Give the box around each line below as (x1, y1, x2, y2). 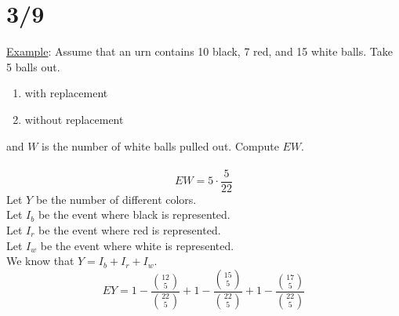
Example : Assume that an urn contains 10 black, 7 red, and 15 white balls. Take (6, 43, 393, 60)
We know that (6, 252, 74, 269)
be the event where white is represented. (40, 237, 234, 253)
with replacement (24, 85, 108, 101)
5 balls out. (6, 58, 60, 74)
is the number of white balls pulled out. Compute (42, 137, 279, 154)
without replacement (24, 111, 124, 127)
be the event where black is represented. (38, 206, 230, 223)
